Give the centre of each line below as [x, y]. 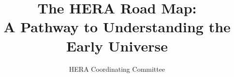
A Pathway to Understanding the [117, 27]
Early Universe [117, 45]
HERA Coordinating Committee [117, 69]
